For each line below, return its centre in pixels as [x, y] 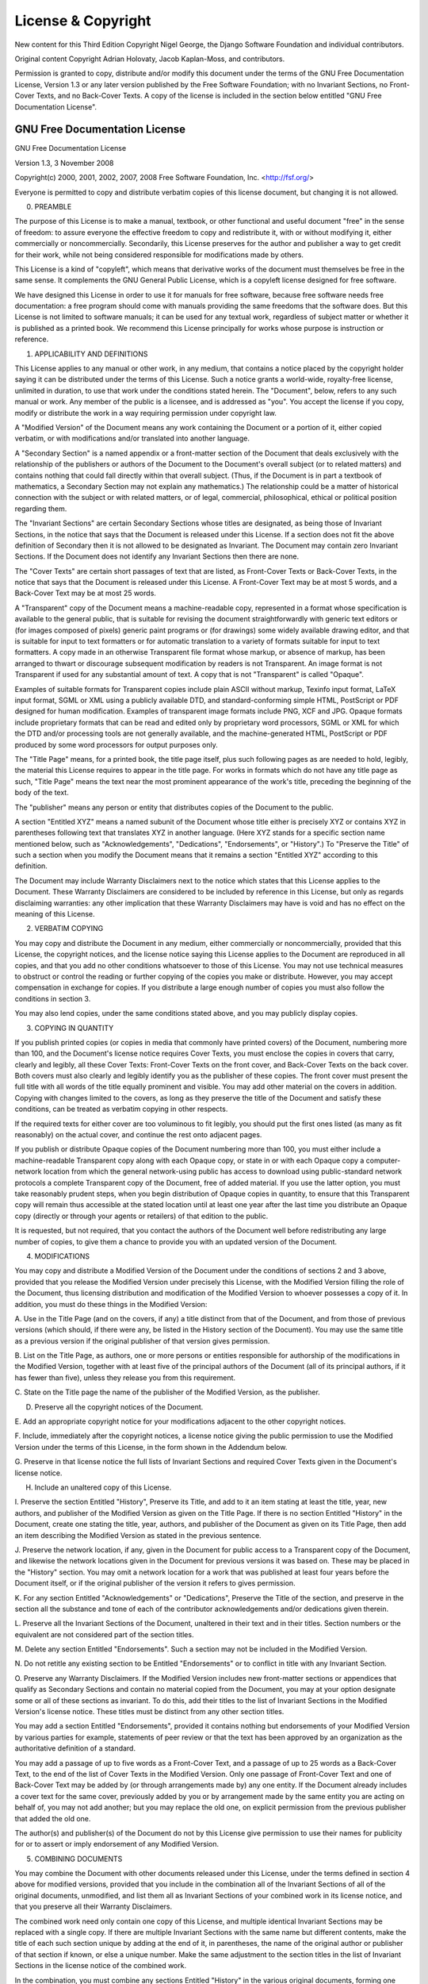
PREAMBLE [53, 206]
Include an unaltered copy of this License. [103, 1487]
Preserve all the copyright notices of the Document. [119, 1407]
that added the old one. [53, 1818]
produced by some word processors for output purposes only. [116, 744]
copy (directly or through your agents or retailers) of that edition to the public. [141, 1216]
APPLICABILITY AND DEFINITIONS [91, 354]
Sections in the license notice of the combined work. [100, 1966]
